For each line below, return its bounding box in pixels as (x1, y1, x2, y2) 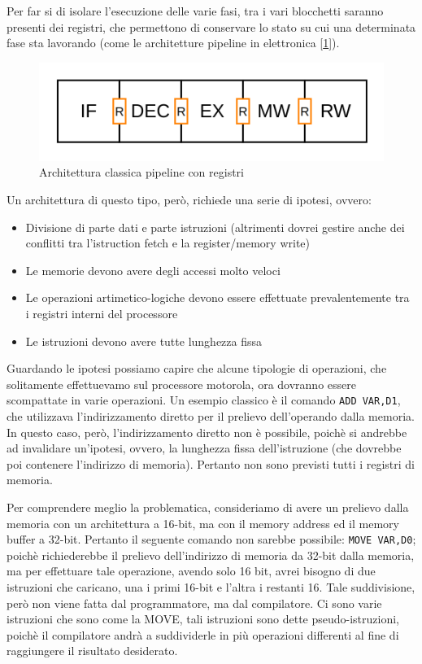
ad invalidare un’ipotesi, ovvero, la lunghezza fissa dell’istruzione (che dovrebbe (7, 439, 402, 456)
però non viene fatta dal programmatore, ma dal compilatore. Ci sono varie (7, 594, 382, 611)
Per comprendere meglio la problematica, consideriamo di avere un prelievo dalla (7, 498, 409, 515)
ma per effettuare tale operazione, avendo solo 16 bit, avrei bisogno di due (7, 562, 376, 579)
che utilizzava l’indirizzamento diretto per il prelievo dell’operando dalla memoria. (7, 407, 415, 424)
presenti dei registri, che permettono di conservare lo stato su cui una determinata (7, 18, 416, 35)
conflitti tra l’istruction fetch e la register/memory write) (25, 234, 311, 251)
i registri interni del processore (25, 304, 178, 321)
